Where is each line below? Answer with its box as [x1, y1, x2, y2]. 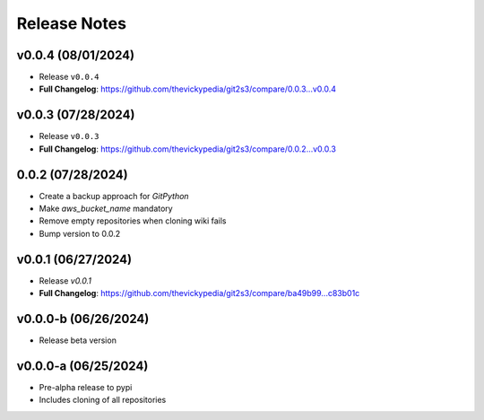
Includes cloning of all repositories [39, 395, 167, 406]
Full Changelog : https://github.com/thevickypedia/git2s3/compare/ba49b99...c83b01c [39, 288, 360, 299]
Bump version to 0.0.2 [39, 228, 121, 239]
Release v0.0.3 [39, 131, 99, 142]
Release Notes [16, 13, 127, 33]
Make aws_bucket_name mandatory [39, 203, 174, 214]
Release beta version [39, 335, 117, 346]
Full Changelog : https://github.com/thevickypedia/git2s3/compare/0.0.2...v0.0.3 [39, 144, 336, 154]
